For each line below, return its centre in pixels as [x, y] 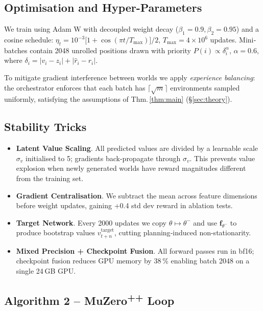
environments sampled [205, 87]
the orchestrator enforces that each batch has [75, 87]
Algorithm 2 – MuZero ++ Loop [89, 299]
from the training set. [50, 178]
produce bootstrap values [56, 232]
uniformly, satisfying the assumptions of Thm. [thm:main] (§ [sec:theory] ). [118, 99]
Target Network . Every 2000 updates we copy [91, 222]
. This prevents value [222, 158]
